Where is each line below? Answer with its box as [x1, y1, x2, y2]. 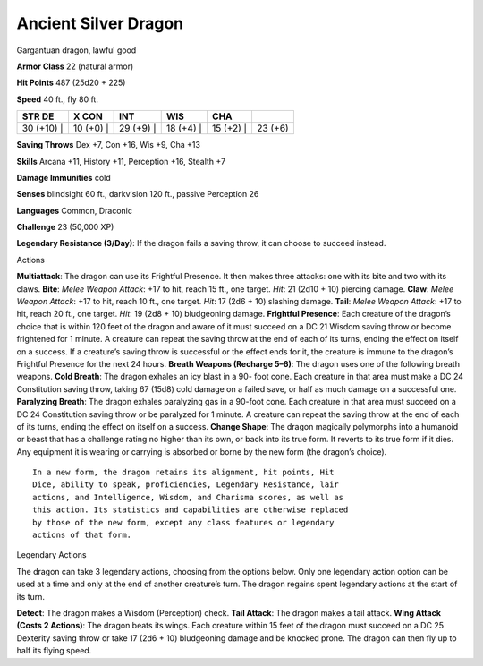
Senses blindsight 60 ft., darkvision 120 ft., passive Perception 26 [16, 189, 259, 200]
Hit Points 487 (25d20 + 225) [16, 77, 126, 89]
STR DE [21, 110, 55, 123]
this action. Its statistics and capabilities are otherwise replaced [32, 505, 349, 515]
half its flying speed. [16, 645, 92, 656]
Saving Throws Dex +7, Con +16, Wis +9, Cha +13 [16, 140, 201, 150]
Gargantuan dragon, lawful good [16, 45, 137, 55]
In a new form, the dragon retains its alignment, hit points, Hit [32, 467, 335, 478]
